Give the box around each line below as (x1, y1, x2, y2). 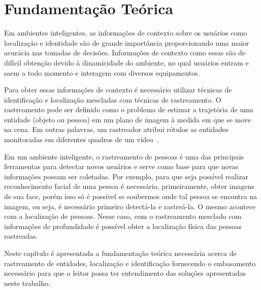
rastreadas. (4, 231, 38, 241)
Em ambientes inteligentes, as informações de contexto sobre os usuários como (4, 27, 247, 38)
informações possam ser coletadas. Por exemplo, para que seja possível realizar (4, 171, 248, 181)
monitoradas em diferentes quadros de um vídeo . (4, 134, 159, 145)
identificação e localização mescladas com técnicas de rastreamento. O (4, 94, 221, 105)
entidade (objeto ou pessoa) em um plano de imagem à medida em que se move (4, 114, 251, 124)
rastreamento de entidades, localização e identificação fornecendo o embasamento (4, 257, 256, 268)
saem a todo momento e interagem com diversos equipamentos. (4, 67, 200, 78)
